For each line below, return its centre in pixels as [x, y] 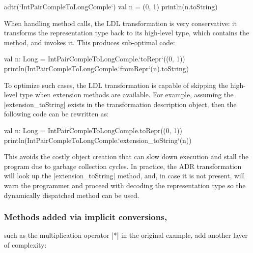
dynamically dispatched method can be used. [72, 195]
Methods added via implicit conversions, [85, 217]
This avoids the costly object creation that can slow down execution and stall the [126, 156]
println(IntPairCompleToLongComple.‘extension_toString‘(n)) [98, 140]
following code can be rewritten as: [56, 114]
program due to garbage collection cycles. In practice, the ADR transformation [123, 166]
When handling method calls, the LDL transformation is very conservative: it [120, 23]
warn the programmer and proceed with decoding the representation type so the [125, 185]
